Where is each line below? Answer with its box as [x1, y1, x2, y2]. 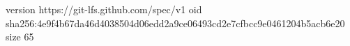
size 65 [6, 29, 34, 44]
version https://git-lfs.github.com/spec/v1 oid [6, 2, 202, 16]
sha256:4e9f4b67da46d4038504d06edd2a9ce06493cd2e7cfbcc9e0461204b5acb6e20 [6, 15, 345, 30]
